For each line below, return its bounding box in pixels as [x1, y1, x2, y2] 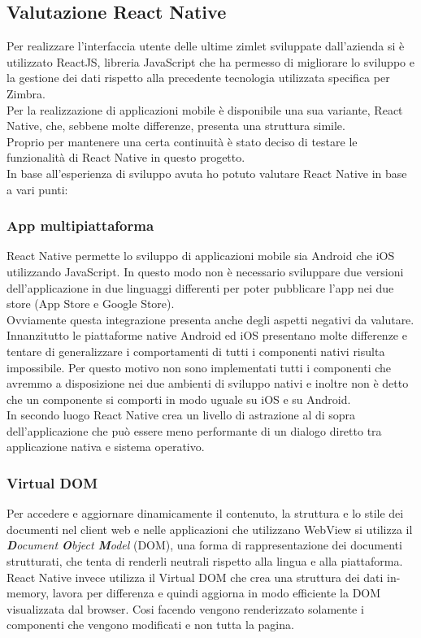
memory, [7, 584, 50, 601]
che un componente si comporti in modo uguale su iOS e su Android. [7, 390, 351, 407]
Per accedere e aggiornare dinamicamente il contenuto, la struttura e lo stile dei [7, 505, 404, 522]
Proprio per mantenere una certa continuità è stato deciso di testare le [7, 132, 358, 150]
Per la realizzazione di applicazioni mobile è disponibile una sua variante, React [7, 101, 403, 118]
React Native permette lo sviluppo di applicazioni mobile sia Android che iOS [7, 247, 395, 264]
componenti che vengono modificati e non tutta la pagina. [7, 616, 294, 633]
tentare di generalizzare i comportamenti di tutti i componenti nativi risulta [7, 342, 385, 359]
